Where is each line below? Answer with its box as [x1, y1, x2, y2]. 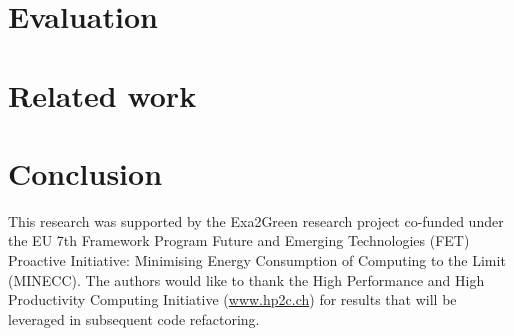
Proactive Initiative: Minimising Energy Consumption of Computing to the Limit [8, 250, 506, 271]
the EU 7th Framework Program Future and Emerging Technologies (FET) [8, 230, 470, 251]
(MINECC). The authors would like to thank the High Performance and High [8, 269, 485, 290]
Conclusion [8, 152, 163, 193]
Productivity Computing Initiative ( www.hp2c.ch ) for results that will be [8, 289, 457, 310]
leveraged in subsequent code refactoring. [8, 308, 260, 329]
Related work [8, 74, 197, 115]
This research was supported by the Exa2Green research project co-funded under [8, 210, 504, 231]
